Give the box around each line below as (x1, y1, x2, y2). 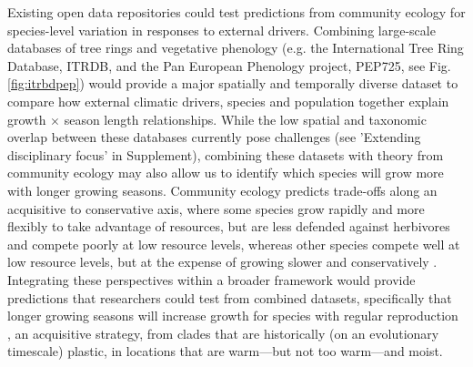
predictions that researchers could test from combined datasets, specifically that (7, 288, 452, 307)
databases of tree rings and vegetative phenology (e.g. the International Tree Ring (7, 38, 464, 57)
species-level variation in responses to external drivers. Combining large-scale (7, 20, 436, 39)
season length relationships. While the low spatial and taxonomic (64, 109, 427, 128)
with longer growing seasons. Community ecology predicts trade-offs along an (7, 180, 438, 199)
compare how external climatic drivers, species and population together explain (7, 91, 449, 110)
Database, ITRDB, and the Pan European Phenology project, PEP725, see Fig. (7, 56, 451, 75)
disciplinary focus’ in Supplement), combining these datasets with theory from (7, 145, 444, 164)
